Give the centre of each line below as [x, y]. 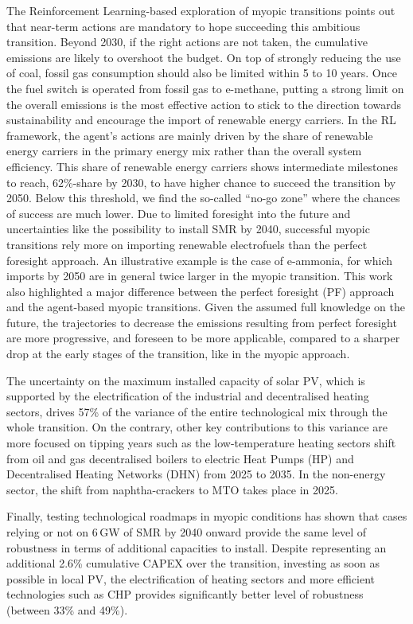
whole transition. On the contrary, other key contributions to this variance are [197, 427]
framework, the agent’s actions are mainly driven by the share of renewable [190, 135]
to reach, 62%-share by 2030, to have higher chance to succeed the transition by [201, 182]
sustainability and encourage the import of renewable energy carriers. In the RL [201, 120]
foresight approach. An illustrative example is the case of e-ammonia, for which [200, 260]
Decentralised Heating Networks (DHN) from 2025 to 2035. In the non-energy [196, 474]
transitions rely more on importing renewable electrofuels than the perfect [187, 244]
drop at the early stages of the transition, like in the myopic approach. [178, 354]
